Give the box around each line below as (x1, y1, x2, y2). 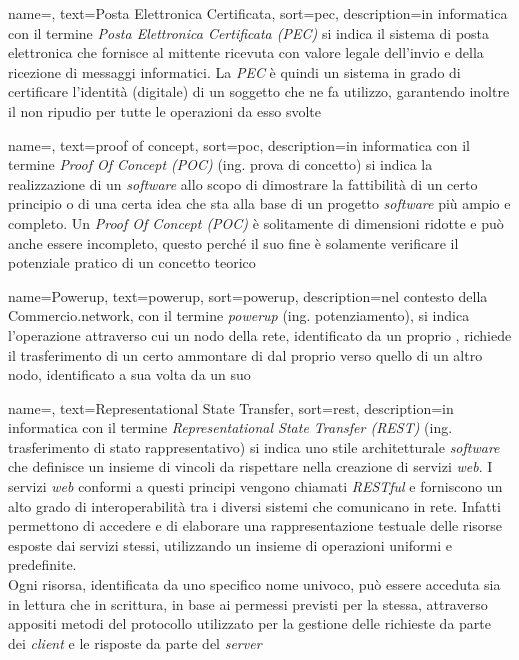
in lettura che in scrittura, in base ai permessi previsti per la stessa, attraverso (8, 593, 488, 614)
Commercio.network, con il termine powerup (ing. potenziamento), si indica (8, 305, 470, 326)
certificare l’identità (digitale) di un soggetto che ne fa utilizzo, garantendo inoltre (8, 81, 510, 102)
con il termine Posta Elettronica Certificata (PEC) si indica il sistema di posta (8, 22, 490, 43)
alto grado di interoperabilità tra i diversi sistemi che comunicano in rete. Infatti (8, 495, 501, 516)
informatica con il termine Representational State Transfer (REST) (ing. (8, 417, 453, 438)
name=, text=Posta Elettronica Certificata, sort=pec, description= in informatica (8, 3, 508, 23)
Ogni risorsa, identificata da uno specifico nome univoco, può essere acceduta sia (8, 574, 501, 595)
